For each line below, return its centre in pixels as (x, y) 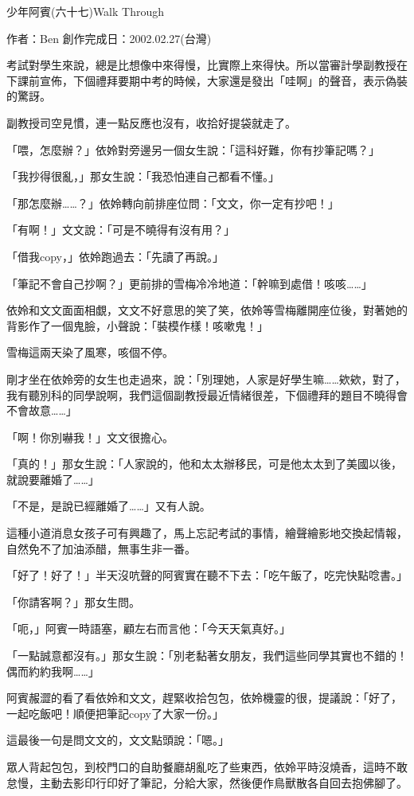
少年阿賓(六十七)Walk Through (86, 11)
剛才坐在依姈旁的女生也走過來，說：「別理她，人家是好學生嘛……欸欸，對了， (206, 378)
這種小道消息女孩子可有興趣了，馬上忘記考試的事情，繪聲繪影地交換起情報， (207, 533)
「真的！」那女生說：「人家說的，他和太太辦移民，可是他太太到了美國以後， (204, 464)
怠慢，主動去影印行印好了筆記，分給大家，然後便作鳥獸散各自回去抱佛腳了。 (207, 782)
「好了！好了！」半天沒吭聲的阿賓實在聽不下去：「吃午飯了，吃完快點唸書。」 (207, 575)
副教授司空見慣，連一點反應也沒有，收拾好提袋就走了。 (151, 122)
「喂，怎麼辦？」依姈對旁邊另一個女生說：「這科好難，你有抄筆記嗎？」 (193, 149)
